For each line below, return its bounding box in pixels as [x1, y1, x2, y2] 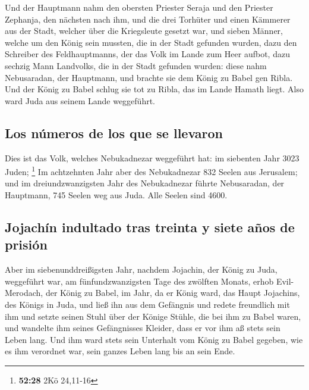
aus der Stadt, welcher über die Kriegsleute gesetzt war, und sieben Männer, [5, 24, 283, 37]
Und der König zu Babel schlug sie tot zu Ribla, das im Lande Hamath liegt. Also [5, 83, 304, 95]
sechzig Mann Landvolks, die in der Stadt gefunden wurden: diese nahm [5, 59, 267, 71]
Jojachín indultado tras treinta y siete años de [5, 217, 295, 236]
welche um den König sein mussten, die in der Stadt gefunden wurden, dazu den [5, 36, 297, 48]
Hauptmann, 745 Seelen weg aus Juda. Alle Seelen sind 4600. [5, 188, 228, 201]
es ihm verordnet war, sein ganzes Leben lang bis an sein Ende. [5, 345, 235, 357]
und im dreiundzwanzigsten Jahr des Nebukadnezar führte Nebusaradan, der [5, 177, 285, 189]
